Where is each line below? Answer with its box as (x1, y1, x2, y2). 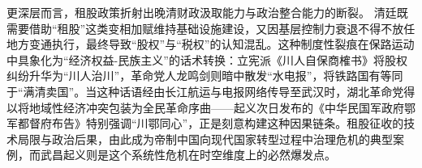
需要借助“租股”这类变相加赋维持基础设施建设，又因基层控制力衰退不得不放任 (6, 19, 416, 36)
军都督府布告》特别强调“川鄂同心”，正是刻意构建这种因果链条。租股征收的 (6, 115, 404, 132)
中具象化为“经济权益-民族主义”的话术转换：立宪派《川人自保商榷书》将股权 (6, 51, 407, 68)
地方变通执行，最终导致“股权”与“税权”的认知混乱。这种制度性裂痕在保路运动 (6, 36, 415, 52)
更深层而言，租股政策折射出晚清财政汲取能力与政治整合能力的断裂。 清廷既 (6, 4, 408, 20)
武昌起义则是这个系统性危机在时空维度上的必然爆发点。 (40, 146, 336, 163)
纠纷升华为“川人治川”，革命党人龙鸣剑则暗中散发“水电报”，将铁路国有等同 (6, 67, 403, 84)
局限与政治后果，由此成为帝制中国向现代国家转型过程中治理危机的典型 (17, 130, 393, 147)
